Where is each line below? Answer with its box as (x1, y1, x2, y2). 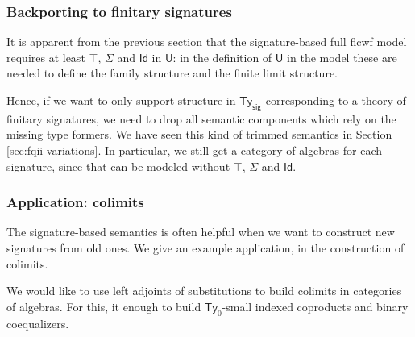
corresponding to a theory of (265, 92, 406, 108)
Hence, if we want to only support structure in (6, 92, 236, 108)
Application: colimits (6, 192, 144, 212)
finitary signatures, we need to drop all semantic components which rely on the (6, 110, 396, 127)
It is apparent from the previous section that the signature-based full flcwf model (6, 33, 407, 50)
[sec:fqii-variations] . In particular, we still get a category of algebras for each (6, 141, 383, 158)
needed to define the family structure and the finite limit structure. (6, 64, 338, 81)
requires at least (6, 48, 85, 65)
